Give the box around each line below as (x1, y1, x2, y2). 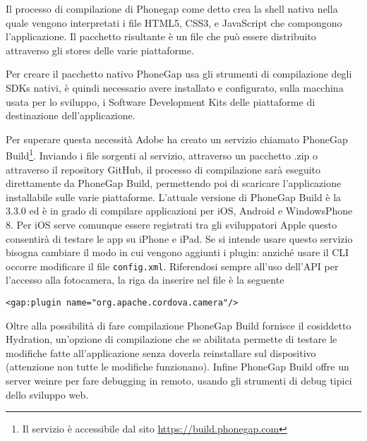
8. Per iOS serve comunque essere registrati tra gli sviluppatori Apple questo (6, 217, 337, 231)
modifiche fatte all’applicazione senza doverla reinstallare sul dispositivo (6, 345, 316, 360)
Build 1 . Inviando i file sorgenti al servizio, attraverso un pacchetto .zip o (6, 146, 318, 162)
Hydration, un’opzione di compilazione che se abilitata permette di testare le (6, 332, 337, 346)
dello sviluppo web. (6, 387, 89, 401)
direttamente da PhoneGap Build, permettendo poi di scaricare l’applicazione (6, 176, 342, 191)
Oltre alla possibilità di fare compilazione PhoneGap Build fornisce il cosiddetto (6, 318, 351, 332)
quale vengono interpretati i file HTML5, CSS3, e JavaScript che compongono (6, 15, 342, 30)
